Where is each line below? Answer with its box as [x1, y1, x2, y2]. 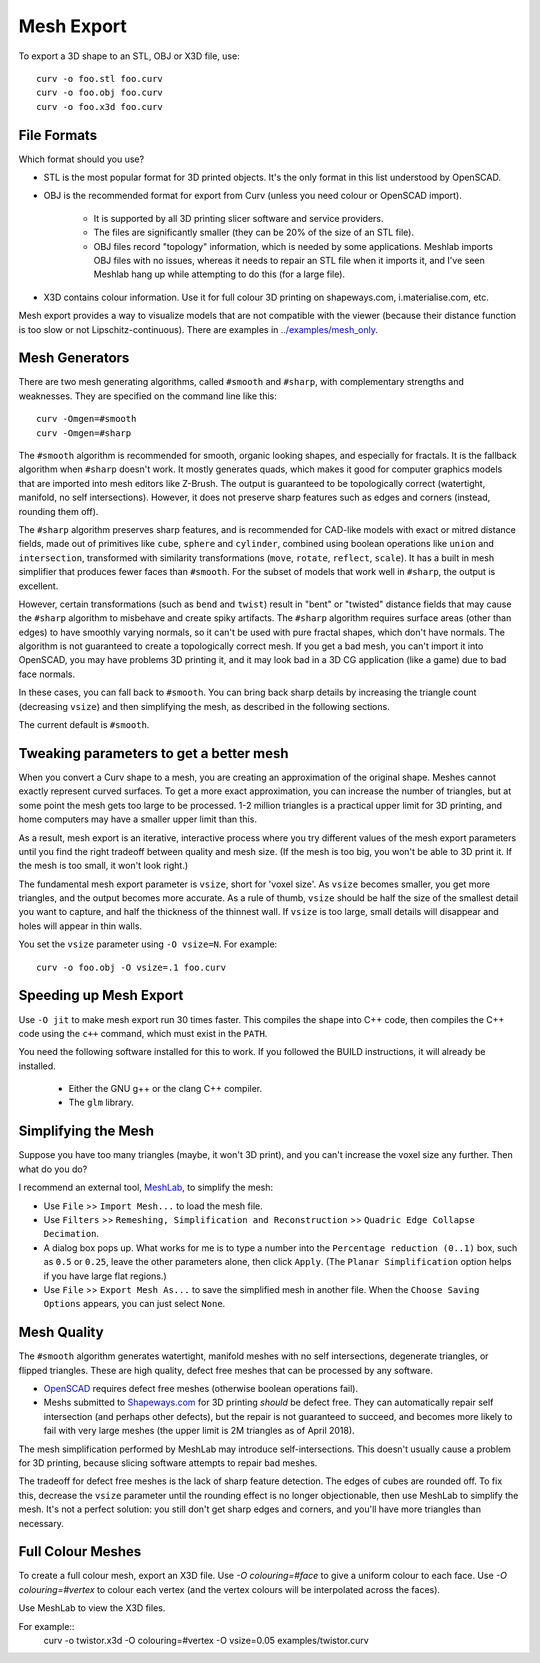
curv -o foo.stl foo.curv [36, 73, 164, 84]
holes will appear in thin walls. [18, 920, 143, 932]
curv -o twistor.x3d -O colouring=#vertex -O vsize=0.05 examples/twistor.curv [43, 1634, 369, 1646]
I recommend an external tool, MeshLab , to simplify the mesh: [18, 1181, 274, 1194]
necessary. [18, 1517, 65, 1529]
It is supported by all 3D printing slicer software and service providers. [93, 212, 384, 224]
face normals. [18, 668, 76, 680]
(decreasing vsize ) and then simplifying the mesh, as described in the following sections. [18, 700, 390, 712]
